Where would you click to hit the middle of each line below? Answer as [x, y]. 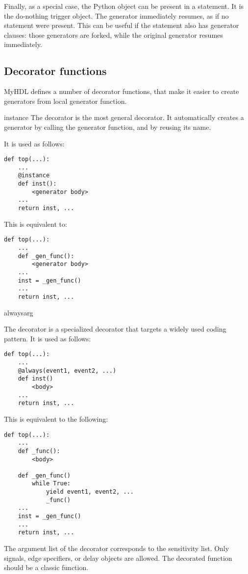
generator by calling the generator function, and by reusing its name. [108, 127]
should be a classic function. [46, 567]
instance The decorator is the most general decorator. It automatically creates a [124, 117]
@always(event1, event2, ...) [67, 371]
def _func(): [39, 451]
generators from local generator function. [65, 101]
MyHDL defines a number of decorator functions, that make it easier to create [122, 91]
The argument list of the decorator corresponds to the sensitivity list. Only [117, 548]
